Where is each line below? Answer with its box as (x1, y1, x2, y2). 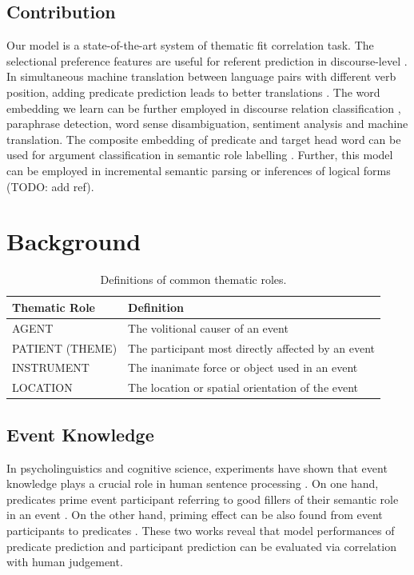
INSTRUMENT (12, 359, 90, 376)
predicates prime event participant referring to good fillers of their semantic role (6, 490, 399, 507)
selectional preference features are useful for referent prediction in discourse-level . (6, 52, 408, 69)
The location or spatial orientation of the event (128, 379, 359, 396)
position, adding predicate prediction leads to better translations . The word (6, 83, 380, 100)
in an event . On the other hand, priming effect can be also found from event (6, 506, 383, 523)
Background (6, 225, 141, 258)
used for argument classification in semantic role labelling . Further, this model (6, 146, 393, 163)
